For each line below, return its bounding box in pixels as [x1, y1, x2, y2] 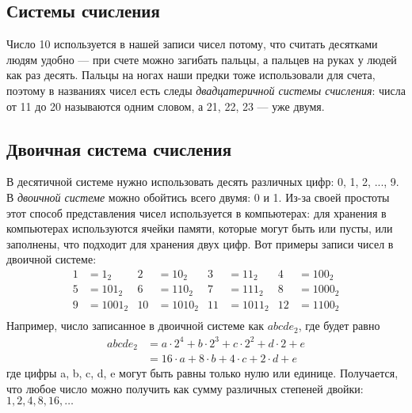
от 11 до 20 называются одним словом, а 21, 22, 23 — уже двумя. [6, 97, 325, 114]
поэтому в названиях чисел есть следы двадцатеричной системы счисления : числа [6, 81, 406, 98]
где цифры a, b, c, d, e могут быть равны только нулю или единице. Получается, [6, 365, 399, 381]
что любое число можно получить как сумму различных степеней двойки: [6, 380, 364, 396]
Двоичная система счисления [6, 136, 231, 161]
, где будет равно [298, 317, 380, 334]
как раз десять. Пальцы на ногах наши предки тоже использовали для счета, [6, 66, 376, 83]
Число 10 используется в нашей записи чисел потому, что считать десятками [6, 36, 378, 52]
